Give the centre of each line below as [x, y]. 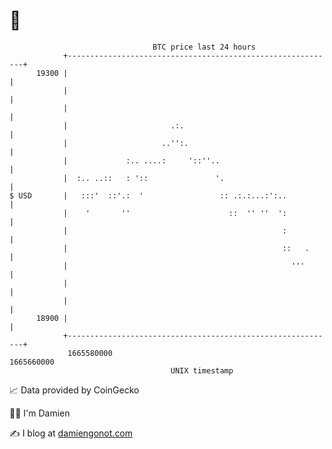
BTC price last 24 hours [204, 47]
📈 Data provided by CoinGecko [74, 390]
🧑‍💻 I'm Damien [40, 413]
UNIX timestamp [202, 370]
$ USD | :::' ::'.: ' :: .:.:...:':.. [148, 195]
